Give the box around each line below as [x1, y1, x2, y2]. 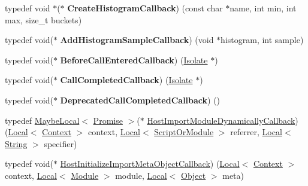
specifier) [44, 137, 77, 150]
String [5, 137, 28, 150]
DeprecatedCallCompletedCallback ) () [60, 93, 221, 106]
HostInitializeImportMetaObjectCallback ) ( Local [60, 157, 240, 170]
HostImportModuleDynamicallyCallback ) [147, 114, 298, 126]
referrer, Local [230, 126, 282, 138]
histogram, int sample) [221, 33, 304, 46]
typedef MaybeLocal [5, 114, 80, 126]
